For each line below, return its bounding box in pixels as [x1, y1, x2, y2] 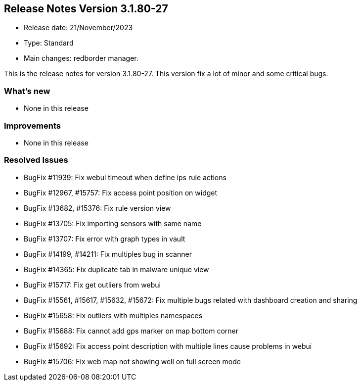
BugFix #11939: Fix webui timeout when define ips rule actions [24, 173, 226, 182]
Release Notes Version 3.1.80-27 [4, 2, 168, 15]
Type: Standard [24, 39, 74, 48]
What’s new [4, 86, 50, 96]
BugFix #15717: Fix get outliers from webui [24, 280, 161, 289]
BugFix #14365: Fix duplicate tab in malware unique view [24, 265, 209, 274]
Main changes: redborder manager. [24, 54, 138, 63]
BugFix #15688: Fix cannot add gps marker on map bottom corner [24, 326, 238, 335]
